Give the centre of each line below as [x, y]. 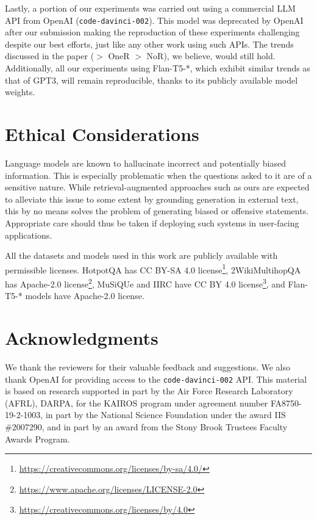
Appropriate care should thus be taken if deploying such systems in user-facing [152, 222]
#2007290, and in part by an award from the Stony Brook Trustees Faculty [146, 426]
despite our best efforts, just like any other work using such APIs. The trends [149, 44]
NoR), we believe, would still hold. [211, 56]
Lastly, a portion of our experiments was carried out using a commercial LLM [150, 8]
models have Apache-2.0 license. [85, 296]
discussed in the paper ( [50, 56]
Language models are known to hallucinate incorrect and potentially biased [145, 163]
